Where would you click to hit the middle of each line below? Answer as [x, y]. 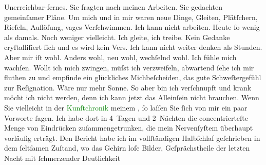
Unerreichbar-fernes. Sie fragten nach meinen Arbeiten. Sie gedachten [113, 7]
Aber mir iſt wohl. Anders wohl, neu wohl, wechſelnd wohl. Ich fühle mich [120, 57]
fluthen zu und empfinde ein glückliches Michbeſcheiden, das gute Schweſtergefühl [133, 77]
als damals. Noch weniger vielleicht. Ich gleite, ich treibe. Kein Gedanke [117, 37]
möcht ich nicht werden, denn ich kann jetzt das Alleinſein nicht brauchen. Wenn [132, 97]
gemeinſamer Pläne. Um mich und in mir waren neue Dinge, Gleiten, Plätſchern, [131, 17]
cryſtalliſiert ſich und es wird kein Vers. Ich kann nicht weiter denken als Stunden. [133, 47]
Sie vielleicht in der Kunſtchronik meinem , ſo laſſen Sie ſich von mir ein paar [126, 107]
